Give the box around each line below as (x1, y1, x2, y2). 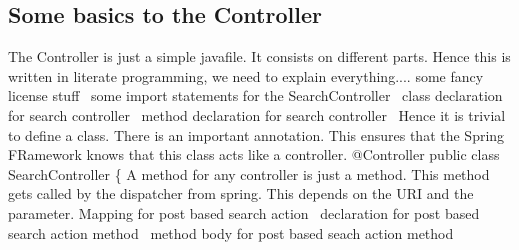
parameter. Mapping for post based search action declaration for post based (8, 202, 480, 223)
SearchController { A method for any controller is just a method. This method (8, 163, 490, 184)
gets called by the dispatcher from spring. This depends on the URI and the (8, 183, 474, 204)
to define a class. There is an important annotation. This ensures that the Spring (8, 124, 505, 145)
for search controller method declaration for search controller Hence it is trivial (8, 104, 506, 125)
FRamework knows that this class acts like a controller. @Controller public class (8, 144, 500, 165)
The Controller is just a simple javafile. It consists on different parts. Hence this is (8, 46, 511, 67)
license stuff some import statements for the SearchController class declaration (8, 85, 503, 106)
